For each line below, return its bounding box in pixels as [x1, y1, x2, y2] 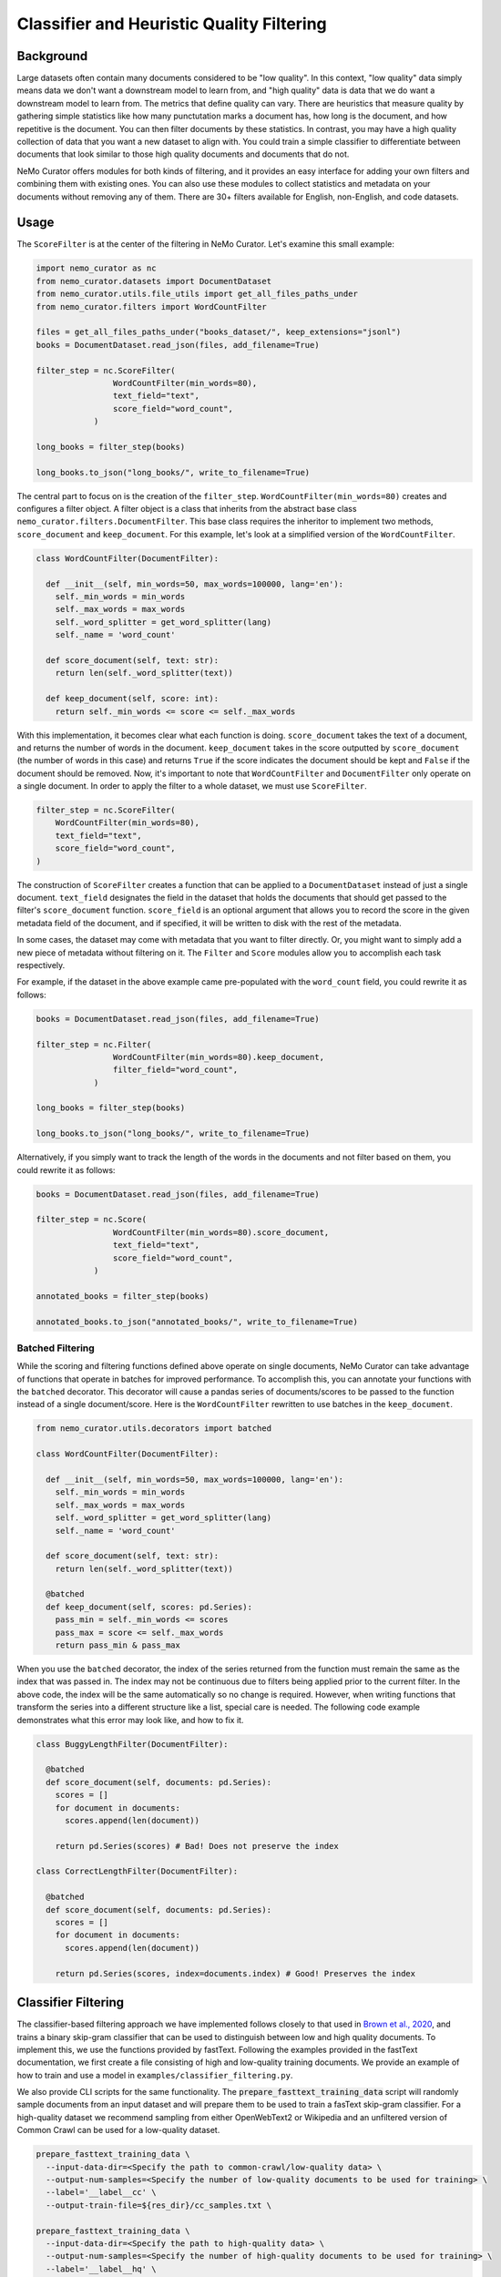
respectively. [16, 959, 66, 970]
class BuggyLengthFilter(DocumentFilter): [36, 1739, 229, 1749]
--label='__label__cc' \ [46, 2187, 157, 2198]
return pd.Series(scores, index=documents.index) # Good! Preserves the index [55, 1968, 416, 1978]
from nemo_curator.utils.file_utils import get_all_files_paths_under [36, 289, 359, 300]
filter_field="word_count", [112, 1065, 239, 1075]
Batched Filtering [16, 1342, 95, 1354]
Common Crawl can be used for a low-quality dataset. [16, 2125, 220, 2136]
